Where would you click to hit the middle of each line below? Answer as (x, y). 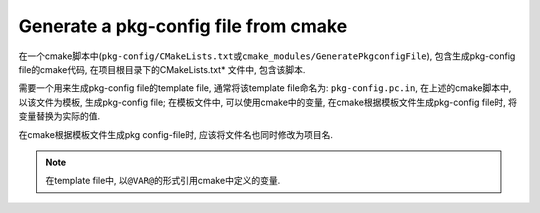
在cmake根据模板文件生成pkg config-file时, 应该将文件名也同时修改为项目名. (176, 134)
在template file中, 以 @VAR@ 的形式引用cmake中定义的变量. (163, 181)
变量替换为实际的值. (59, 116)
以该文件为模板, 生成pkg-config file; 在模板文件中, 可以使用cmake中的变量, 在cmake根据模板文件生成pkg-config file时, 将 (268, 102)
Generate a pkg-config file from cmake (183, 26)
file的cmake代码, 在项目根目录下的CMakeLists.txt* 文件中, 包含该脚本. (162, 69)
